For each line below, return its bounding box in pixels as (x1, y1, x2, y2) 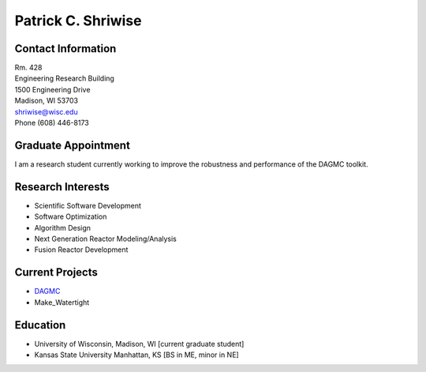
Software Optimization (34, 212, 107, 221)
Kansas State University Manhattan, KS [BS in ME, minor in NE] (34, 350, 240, 359)
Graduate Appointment (14, 138, 130, 152)
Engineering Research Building (14, 73, 114, 83)
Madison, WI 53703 (14, 96, 79, 106)
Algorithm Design (34, 223, 91, 232)
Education (14, 318, 66, 332)
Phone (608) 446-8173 (14, 118, 90, 128)
